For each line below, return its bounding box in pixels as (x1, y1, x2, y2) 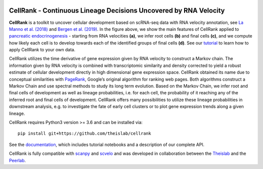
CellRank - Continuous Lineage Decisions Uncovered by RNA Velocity (9, 6, 225, 15)
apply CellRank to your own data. (9, 47, 75, 53)
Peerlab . (9, 157, 26, 163)
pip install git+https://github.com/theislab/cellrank (18, 131, 151, 136)
